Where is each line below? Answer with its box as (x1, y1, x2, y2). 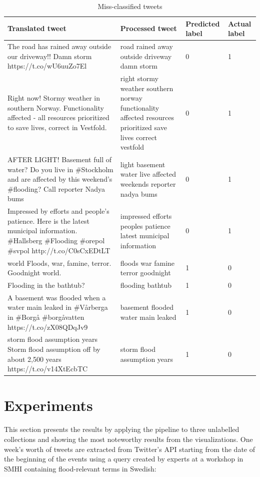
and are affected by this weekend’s (7, 174, 112, 184)
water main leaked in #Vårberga (7, 302, 108, 312)
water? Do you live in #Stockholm (7, 164, 113, 174)
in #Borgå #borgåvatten (7, 311, 84, 322)
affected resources (120, 112, 174, 123)
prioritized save (120, 122, 167, 133)
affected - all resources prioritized (7, 112, 109, 123)
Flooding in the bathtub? (7, 279, 85, 290)
